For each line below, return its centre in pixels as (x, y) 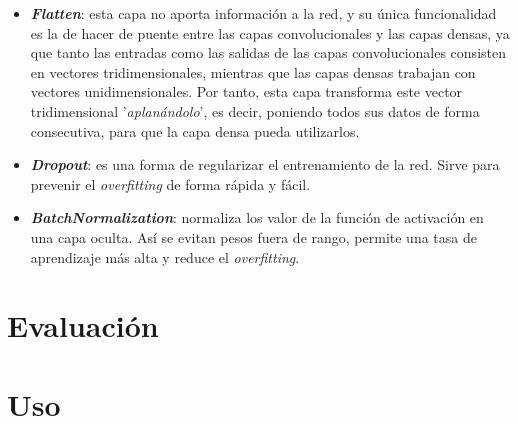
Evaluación (83, 325)
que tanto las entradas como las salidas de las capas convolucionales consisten (268, 52)
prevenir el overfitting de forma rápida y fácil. (170, 183)
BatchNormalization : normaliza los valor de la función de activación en (257, 217)
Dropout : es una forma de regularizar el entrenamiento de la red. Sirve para (265, 164)
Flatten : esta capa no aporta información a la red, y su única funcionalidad (263, 13)
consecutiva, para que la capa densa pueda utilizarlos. (195, 130)
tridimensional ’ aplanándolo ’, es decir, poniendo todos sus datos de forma (255, 110)
